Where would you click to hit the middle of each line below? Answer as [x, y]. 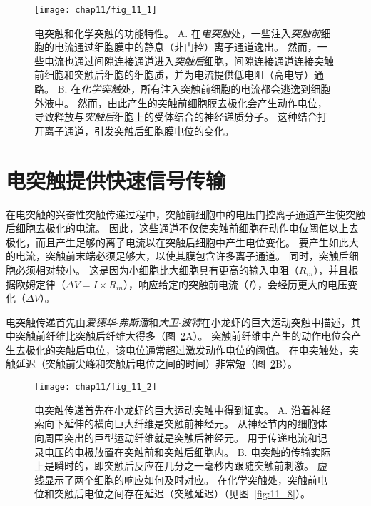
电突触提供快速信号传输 [116, 179]
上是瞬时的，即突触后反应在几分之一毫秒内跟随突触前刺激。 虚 [181, 466]
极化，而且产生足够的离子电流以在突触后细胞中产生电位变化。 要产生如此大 [182, 242]
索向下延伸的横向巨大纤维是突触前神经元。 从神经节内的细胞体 [181, 424]
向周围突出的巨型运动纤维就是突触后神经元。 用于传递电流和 [176, 437]
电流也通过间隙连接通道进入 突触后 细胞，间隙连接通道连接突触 [189, 60]
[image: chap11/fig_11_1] [96, 10]
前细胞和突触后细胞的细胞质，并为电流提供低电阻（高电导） [174, 75]
